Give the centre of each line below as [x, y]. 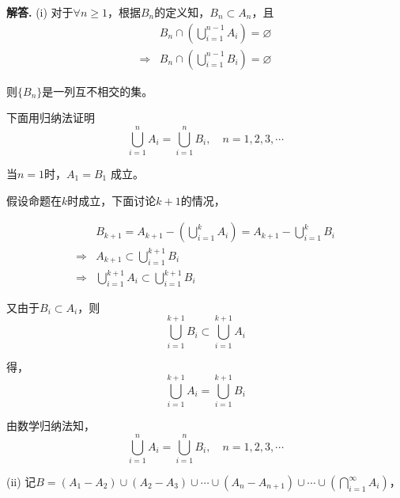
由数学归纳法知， [51, 426]
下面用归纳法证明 [51, 118]
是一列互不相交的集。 [98, 91]
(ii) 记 [21, 481]
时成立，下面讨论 [112, 200]
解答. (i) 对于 [40, 12]
